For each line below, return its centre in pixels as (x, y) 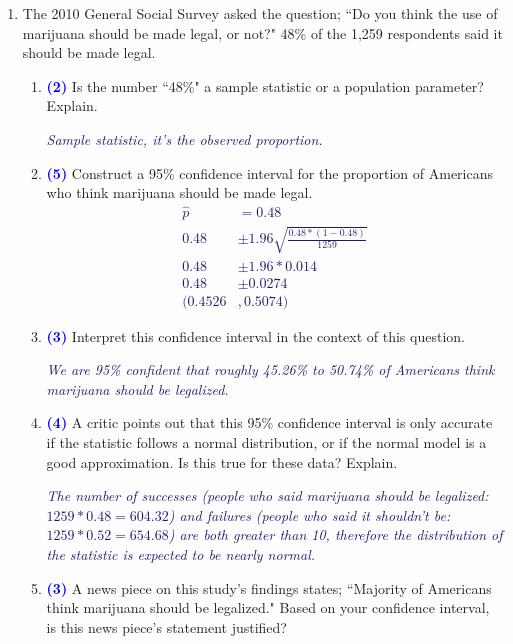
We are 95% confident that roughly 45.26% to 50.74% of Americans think (270, 369)
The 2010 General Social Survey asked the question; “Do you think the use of (260, 13)
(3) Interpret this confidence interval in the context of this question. (255, 335)
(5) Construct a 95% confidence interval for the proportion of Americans (270, 172)
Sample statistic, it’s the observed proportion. (184, 138)
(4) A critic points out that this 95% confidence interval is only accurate (269, 422)
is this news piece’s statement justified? (166, 626)
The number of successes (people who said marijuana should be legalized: (267, 495)
